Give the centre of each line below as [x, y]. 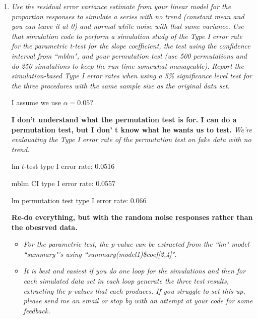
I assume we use [36, 102]
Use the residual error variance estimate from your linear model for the [121, 6]
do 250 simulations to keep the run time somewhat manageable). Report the [127, 65]
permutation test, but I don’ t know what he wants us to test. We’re [132, 129]
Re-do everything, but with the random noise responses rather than [132, 217]
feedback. [37, 310]
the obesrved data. [44, 227]
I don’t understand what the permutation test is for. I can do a [124, 119]
